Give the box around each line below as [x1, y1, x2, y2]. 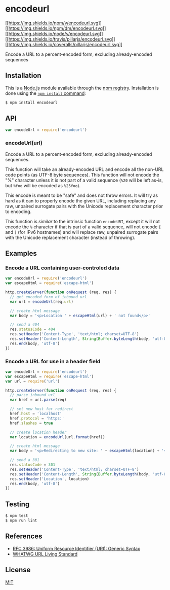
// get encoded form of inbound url [10, 294, 87, 299]
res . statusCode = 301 [10, 462, 56, 467]
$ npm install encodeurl [5, 100, 58, 105]
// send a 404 [10, 322, 39, 327]
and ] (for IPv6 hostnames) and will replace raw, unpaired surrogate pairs [5, 229, 158, 235]
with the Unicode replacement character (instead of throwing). [5, 234, 136, 240]
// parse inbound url [10, 393, 56, 398]
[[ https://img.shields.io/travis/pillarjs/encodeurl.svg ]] [5, 36, 115, 42]
